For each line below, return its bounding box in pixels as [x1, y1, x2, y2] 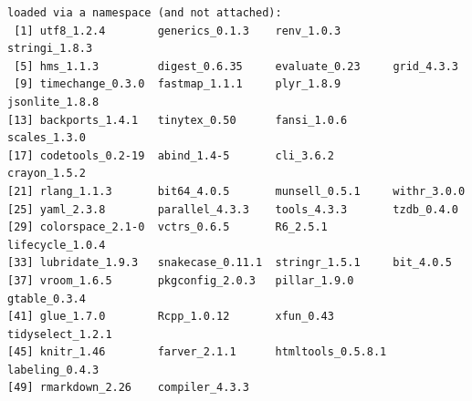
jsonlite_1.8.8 [7, 95, 100, 108]
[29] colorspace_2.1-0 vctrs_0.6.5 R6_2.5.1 [7, 221, 328, 234]
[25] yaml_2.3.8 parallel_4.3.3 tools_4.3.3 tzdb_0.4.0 [7, 202, 458, 216]
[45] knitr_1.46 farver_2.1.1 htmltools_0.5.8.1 [7, 345, 387, 359]
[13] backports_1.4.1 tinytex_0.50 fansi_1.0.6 [7, 113, 348, 127]
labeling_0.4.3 [7, 363, 100, 376]
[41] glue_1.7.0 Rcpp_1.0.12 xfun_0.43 [7, 310, 334, 324]
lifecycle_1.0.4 [7, 238, 106, 252]
